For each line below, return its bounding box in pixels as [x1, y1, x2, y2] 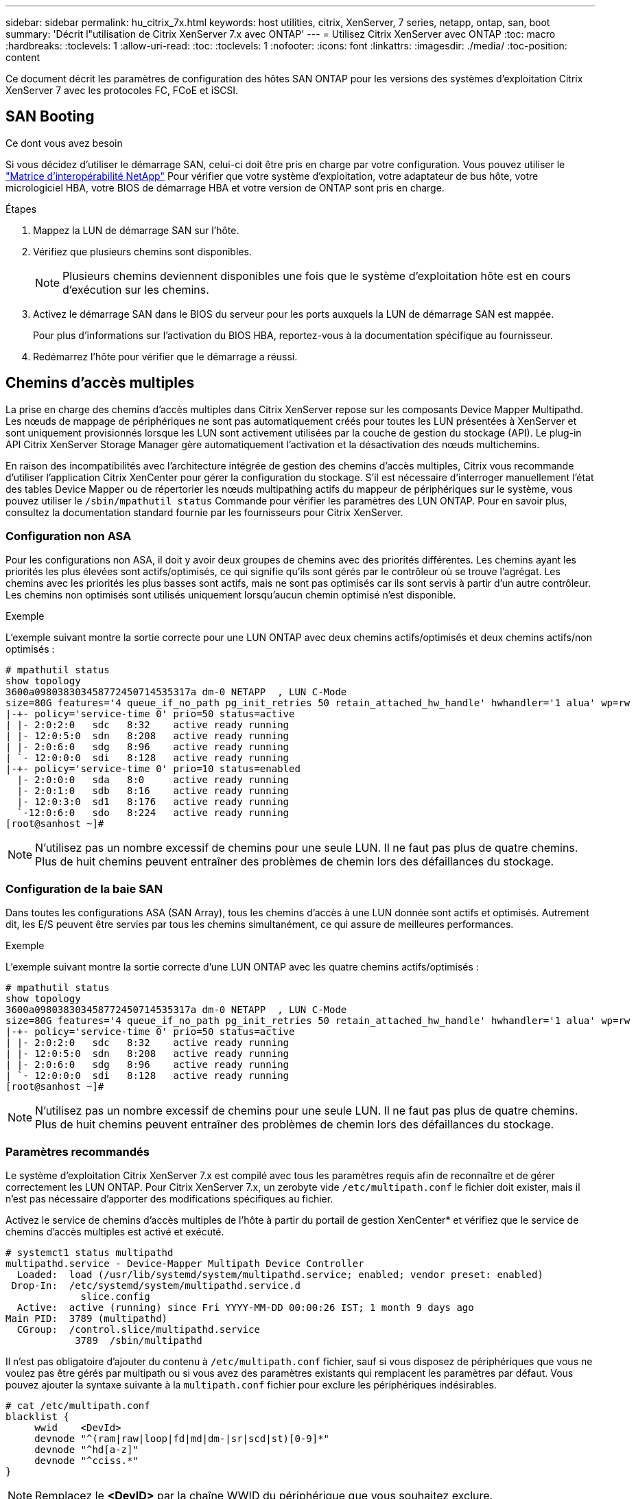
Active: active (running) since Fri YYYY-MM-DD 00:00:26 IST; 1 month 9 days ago [16, 1301, 474, 1313]
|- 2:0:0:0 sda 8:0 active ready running [16, 774, 290, 786]
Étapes [5, 202, 37, 215]
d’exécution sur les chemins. [62, 282, 209, 297]
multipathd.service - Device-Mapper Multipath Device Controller [5, 1257, 364, 1269]
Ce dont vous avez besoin [5, 137, 123, 149]
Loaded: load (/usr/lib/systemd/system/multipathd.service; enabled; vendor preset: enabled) [16, 1268, 543, 1280]
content [5, 51, 40, 63]
